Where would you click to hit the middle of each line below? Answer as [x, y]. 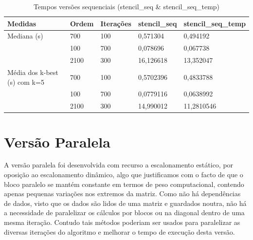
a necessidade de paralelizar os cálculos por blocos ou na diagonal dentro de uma [124, 212]
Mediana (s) [25, 36]
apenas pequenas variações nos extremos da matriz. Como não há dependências [122, 194]
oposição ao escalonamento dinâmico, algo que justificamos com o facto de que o [124, 175]
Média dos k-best [33, 72]
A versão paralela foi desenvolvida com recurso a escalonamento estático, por [119, 165]
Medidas [22, 23]
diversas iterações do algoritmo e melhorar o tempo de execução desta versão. [119, 231]
